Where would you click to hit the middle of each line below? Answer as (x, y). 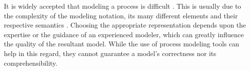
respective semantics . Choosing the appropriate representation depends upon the (125, 25)
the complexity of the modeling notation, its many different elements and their (121, 15)
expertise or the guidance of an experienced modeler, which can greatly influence (124, 34)
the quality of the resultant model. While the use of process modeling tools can (122, 44)
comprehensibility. (31, 63)
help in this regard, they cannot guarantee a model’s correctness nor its (110, 53)
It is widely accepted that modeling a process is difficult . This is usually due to (123, 6)
